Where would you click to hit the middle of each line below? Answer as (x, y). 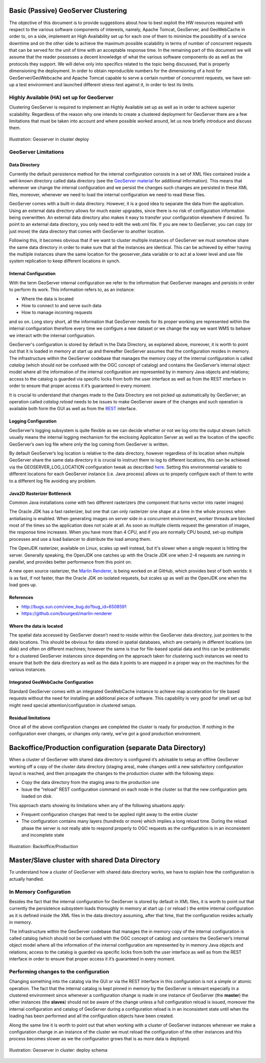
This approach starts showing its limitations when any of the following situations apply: (97, 805)
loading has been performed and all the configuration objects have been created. (92, 1016)
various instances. (28, 670)
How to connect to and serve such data (62, 305)
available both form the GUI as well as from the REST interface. (73, 409)
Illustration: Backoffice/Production (44, 846)
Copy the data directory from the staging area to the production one (90, 782)
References (21, 598)
